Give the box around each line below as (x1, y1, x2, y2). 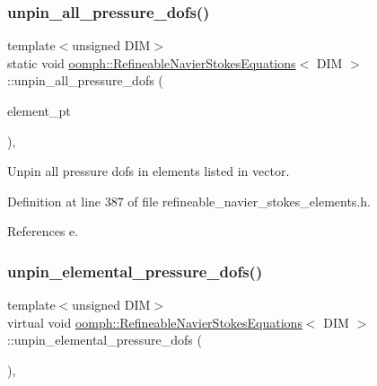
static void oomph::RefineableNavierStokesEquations (7, 53, 296, 72)
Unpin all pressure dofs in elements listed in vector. (7, 162, 290, 180)
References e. (7, 222, 79, 241)
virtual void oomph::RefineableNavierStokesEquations (7, 312, 302, 331)
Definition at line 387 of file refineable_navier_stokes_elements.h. (7, 191, 371, 210)
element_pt (7, 101, 71, 119)
